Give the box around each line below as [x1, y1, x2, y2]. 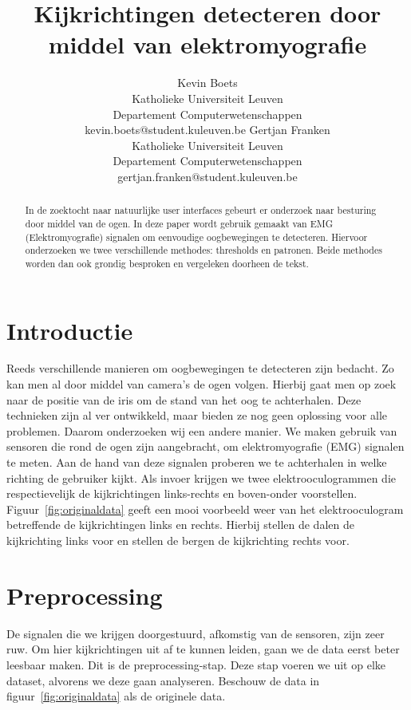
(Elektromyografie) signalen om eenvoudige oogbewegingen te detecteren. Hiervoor [25, 230, 368, 243]
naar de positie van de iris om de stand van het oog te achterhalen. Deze [6, 391, 362, 408]
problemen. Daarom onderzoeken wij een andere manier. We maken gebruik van [6, 422, 397, 439]
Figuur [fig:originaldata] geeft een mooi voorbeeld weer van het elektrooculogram [6, 500, 404, 517]
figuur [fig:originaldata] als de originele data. [6, 688, 226, 704]
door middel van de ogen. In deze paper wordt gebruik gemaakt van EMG [25, 216, 333, 230]
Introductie [6, 314, 133, 346]
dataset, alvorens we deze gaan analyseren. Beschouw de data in [6, 672, 320, 688]
